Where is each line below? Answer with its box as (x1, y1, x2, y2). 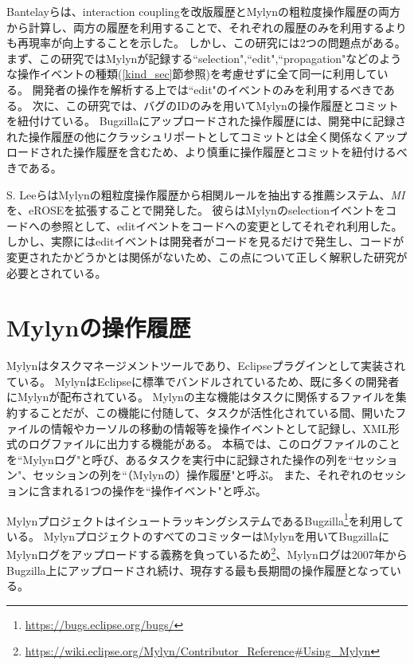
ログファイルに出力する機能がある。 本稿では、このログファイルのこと (28, 435, 400, 452)
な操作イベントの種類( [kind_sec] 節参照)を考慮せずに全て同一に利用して (6, 65, 377, 82)
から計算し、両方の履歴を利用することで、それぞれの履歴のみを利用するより (6, 18, 407, 35)
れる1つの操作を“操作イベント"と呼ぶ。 (61, 482, 267, 498)
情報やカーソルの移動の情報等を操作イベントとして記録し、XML (50, 419, 389, 436)
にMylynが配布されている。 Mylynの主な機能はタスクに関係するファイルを (6, 388, 396, 405)
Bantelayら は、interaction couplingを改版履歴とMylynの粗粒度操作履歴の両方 (6, 3, 400, 19)
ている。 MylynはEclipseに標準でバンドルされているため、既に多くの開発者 (6, 372, 400, 389)
